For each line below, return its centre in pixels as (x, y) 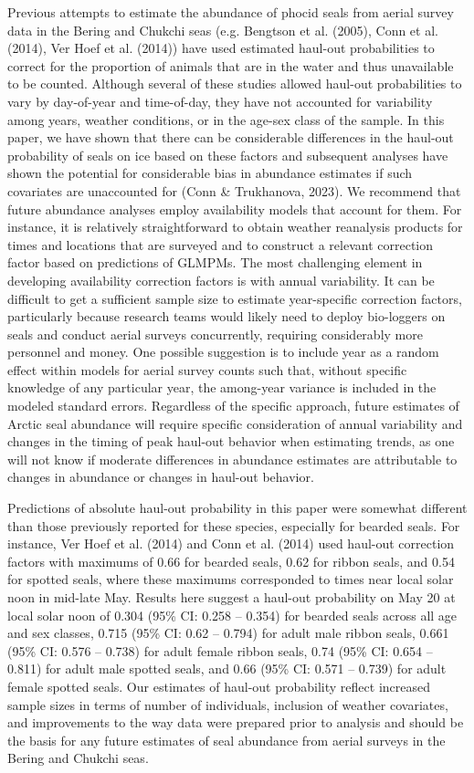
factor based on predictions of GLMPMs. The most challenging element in (215, 262)
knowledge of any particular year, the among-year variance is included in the (222, 387)
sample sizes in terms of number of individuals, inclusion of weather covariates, (228, 704)
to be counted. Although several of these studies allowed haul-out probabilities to (235, 84)
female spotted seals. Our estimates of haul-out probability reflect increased (219, 686)
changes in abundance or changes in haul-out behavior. (161, 477)
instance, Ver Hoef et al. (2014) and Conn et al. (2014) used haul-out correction (231, 543)
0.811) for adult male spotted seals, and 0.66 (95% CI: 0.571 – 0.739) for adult (227, 669)
